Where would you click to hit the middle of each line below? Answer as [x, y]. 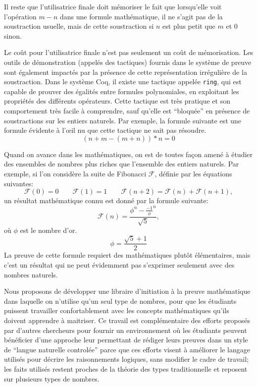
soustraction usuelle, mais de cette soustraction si [79, 26]
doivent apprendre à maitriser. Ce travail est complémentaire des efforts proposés [127, 320]
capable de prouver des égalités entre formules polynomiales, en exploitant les [122, 91]
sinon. [13, 35]
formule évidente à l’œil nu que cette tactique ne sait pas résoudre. [105, 130]
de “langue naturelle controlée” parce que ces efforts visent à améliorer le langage [127, 349]
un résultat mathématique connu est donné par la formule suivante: [106, 200]
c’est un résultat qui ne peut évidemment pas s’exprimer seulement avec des [119, 265]
